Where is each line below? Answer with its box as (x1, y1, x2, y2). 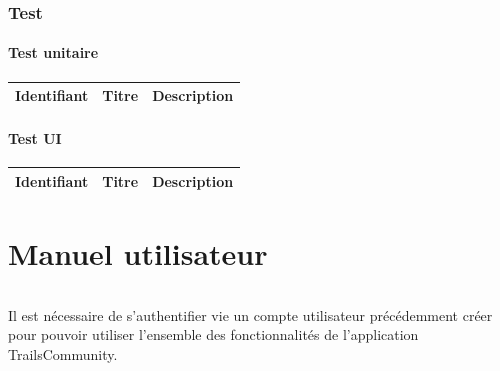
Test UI (8, 127, 62, 148)
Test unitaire (8, 42, 99, 63)
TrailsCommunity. (8, 343, 118, 364)
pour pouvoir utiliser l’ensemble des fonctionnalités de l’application (8, 324, 419, 345)
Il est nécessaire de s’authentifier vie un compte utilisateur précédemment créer (8, 304, 493, 325)
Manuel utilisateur (8, 232, 268, 273)
